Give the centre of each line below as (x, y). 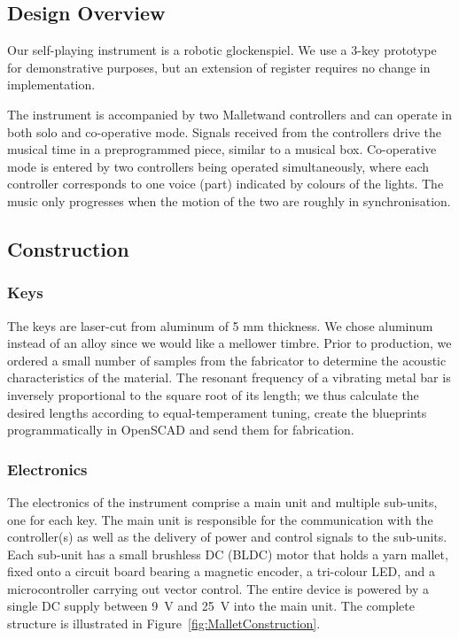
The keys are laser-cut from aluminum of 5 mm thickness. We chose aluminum (220, 325)
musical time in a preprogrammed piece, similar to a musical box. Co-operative (222, 149)
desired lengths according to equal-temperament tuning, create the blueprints (217, 412)
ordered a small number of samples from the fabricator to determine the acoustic (227, 360)
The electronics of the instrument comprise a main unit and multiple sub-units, (222, 501)
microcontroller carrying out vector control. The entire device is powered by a (218, 588)
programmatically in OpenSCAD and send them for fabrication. (181, 430)
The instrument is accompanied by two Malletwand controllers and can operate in (230, 114)
